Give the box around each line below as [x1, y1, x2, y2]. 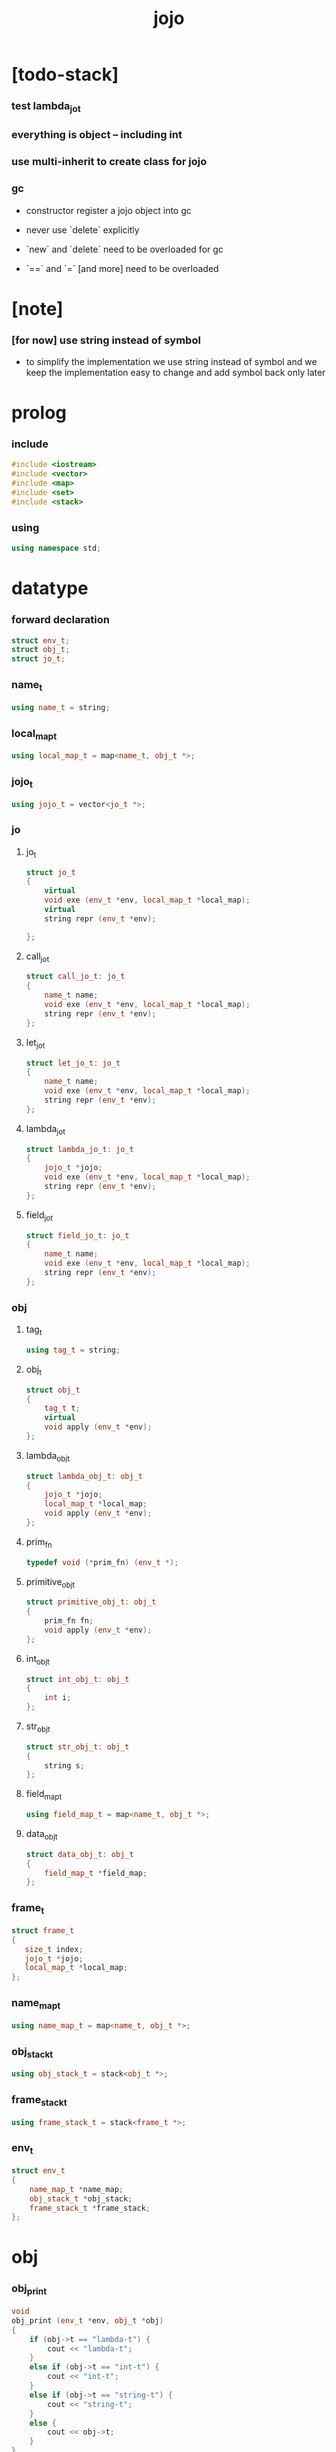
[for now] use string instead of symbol [11, 333, 201, 347]
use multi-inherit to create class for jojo [11, 155, 208, 169]
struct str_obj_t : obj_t [25, 1742, 130, 1752]
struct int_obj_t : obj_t [25, 1674, 130, 1684]
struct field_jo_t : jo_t [25, 1230, 130, 1241]
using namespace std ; [11, 543, 102, 554]
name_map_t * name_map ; [29, 2184, 124, 2194]
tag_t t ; [44, 1403, 81, 1414]
